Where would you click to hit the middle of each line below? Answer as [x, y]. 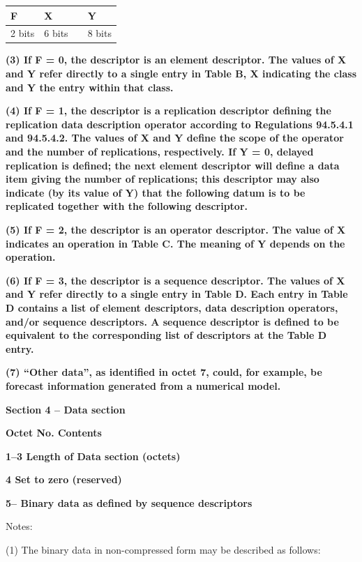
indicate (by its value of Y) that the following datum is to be [156, 192]
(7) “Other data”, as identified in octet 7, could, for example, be [164, 372]
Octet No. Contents [54, 433]
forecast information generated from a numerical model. [143, 385]
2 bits [23, 33]
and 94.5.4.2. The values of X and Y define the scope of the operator [175, 138]
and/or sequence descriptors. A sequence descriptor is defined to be [172, 321]
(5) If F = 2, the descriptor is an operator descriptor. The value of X [176, 229]
